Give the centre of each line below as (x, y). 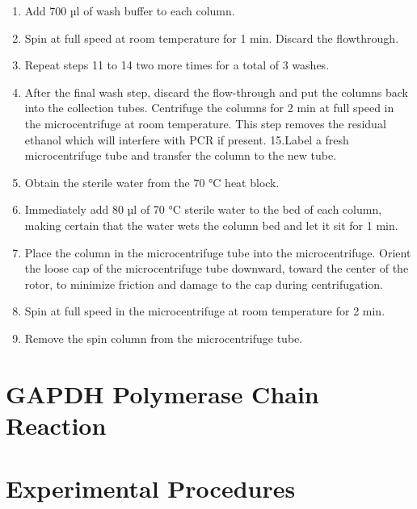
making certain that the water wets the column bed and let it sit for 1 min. (211, 225)
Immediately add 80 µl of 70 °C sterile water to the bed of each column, (203, 209)
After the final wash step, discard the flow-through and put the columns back (216, 92)
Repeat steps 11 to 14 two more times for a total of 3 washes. (177, 65)
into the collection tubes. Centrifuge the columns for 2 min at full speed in (209, 108)
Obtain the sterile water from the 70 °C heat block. (152, 182)
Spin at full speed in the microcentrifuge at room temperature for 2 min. (205, 311)
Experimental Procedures (151, 488)
